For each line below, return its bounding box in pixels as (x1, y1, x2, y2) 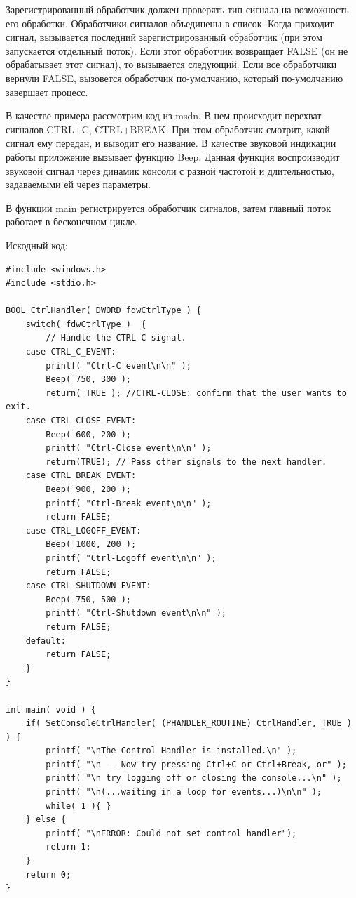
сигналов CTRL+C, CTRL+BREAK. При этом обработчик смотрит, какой (6, 121, 330, 136)
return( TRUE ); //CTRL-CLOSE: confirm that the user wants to (46, 388, 347, 398)
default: (25, 635, 66, 646)
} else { (25, 814, 66, 825)
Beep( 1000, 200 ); (46, 539, 137, 550)
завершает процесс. (6, 84, 88, 99)
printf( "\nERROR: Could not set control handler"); (46, 828, 297, 838)
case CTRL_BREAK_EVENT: (25, 470, 137, 481)
